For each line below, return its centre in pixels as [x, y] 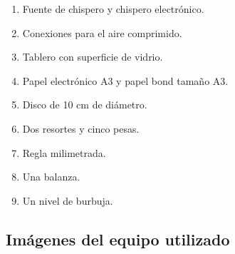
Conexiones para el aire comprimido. [102, 32]
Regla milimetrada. [64, 152]
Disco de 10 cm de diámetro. [85, 105]
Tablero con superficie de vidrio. [93, 57]
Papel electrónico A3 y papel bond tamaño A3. [125, 80]
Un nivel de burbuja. [68, 200]
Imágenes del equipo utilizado [118, 239]
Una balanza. [51, 177]
